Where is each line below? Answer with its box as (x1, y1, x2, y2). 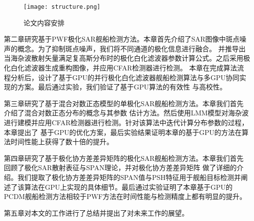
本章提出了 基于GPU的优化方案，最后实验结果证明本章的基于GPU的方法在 (4, 127, 242, 137)
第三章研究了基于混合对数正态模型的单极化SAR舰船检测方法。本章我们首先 (4, 98, 244, 108)
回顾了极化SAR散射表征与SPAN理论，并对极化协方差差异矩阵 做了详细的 (4, 162, 237, 173)
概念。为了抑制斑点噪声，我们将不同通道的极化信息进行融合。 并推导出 (17, 43, 246, 53)
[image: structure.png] (23, 3, 101, 10)
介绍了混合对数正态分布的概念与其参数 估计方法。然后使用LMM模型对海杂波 (4, 108, 249, 118)
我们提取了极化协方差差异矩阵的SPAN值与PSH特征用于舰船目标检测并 (17, 172, 241, 182)
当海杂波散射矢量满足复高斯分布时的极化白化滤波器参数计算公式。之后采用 (4, 53, 243, 63)
